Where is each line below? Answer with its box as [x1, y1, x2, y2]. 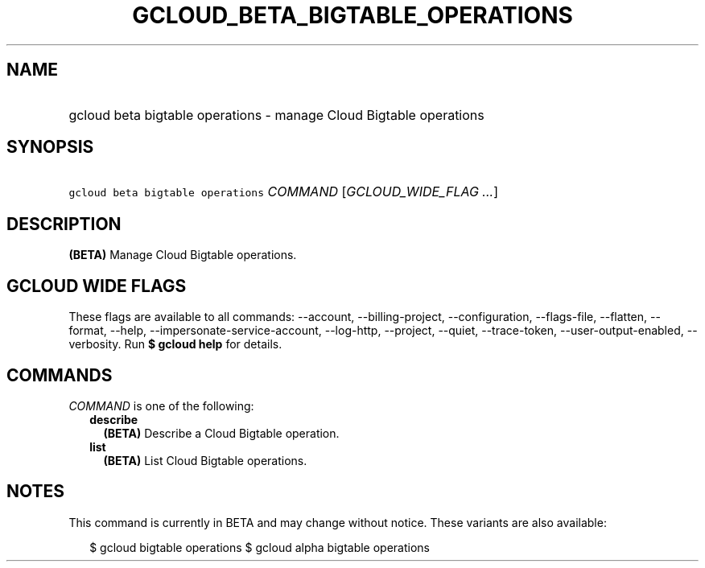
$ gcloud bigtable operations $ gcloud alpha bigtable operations [89, 540, 430, 554]
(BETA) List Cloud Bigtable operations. [103, 453, 307, 467]
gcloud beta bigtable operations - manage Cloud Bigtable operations [68, 106, 484, 123]
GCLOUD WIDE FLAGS [6, 275, 187, 296]
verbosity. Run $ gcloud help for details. [68, 337, 282, 352]
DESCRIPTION [6, 213, 122, 234]
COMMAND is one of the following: [68, 398, 254, 413]
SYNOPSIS [6, 137, 94, 158]
